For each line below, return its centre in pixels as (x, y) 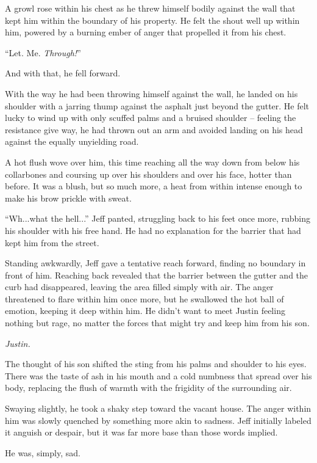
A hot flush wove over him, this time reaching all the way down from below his (152, 162)
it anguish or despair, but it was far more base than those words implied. (141, 432)
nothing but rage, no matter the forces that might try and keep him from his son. (157, 323)
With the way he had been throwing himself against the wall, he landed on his (151, 93)
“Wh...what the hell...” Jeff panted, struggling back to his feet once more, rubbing (158, 218)
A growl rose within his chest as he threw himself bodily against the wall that (150, 8)
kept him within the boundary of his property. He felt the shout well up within (152, 20)
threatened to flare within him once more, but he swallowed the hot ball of (144, 298)
